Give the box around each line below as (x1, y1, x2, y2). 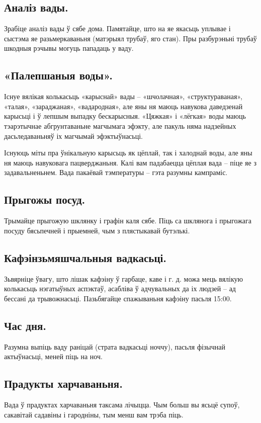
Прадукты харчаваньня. (4, 376, 123, 391)
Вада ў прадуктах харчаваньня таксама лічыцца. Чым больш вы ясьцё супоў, (4, 399, 240, 409)
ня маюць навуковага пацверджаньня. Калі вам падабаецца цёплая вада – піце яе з (4, 157, 256, 167)
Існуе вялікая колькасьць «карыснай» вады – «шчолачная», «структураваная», (4, 91, 242, 102)
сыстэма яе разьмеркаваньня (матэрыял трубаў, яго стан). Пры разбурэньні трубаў (4, 33, 257, 43)
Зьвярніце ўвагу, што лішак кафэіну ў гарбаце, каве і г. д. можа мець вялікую (4, 273, 243, 284)
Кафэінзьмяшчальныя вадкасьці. (4, 249, 167, 265)
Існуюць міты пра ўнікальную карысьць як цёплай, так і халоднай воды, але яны (4, 147, 252, 158)
